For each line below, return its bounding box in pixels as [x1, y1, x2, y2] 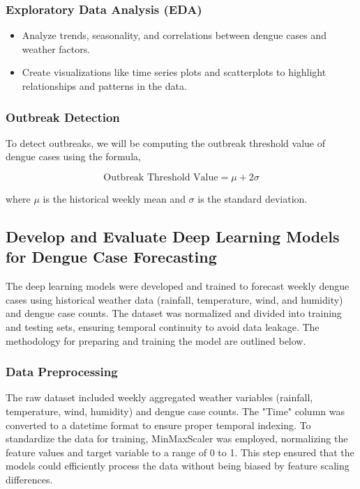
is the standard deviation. [197, 192, 308, 205]
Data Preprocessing [6, 363, 118, 380]
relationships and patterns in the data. [22, 79, 187, 93]
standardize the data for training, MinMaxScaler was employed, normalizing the [6, 431, 348, 446]
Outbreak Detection [6, 108, 120, 125]
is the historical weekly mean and [43, 192, 186, 205]
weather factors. [22, 41, 91, 56]
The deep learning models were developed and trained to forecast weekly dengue [6, 279, 350, 293]
